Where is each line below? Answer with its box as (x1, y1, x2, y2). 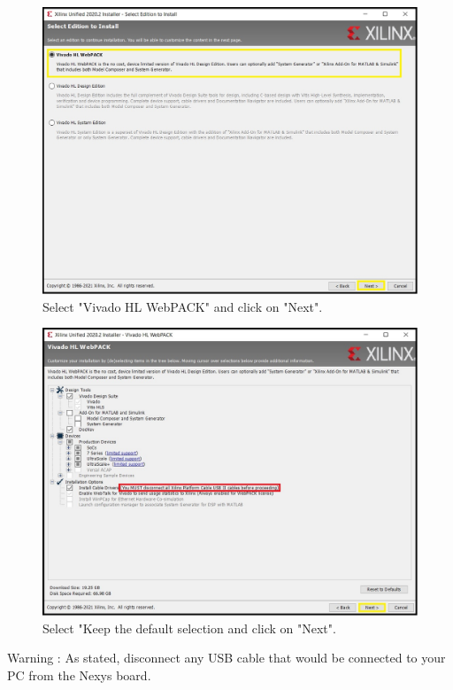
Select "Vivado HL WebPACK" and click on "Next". (42, 297, 323, 315)
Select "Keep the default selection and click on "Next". (42, 618, 336, 637)
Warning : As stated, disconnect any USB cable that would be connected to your (7, 648, 446, 667)
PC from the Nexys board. (7, 665, 151, 684)
